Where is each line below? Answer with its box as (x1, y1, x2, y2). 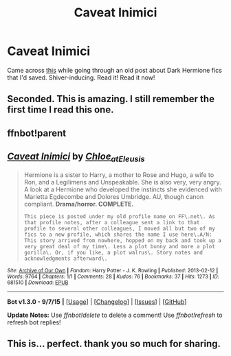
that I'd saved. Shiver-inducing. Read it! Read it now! (7, 73, 155, 82)
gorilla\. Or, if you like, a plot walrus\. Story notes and (23, 249, 203, 256)
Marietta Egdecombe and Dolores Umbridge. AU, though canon (23, 192, 204, 200)
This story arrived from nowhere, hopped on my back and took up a (23, 237, 221, 244)
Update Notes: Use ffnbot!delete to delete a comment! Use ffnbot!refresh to (7, 311, 223, 319)
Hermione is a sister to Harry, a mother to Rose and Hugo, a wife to (23, 170, 214, 179)
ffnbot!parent (7, 127, 67, 139)
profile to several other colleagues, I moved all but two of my (23, 225, 215, 232)
